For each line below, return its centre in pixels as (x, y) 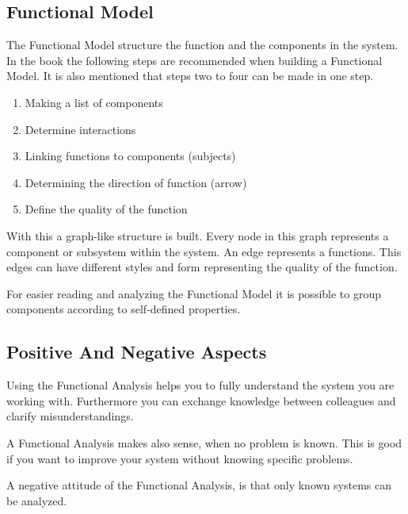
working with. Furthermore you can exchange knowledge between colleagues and (201, 400)
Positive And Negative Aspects (137, 352)
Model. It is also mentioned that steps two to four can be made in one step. (190, 76)
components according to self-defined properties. (124, 309)
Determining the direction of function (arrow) (136, 182)
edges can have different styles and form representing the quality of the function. (202, 267)
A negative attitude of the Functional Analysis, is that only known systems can (199, 485)
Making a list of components (94, 102)
